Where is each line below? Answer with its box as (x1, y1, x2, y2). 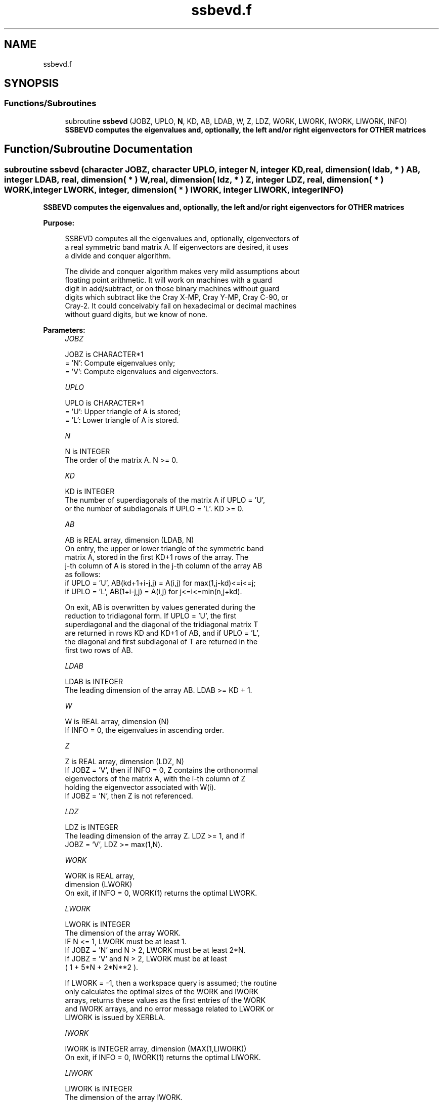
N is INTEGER (65, 447, 110, 456)
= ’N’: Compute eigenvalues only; (65, 359, 175, 368)
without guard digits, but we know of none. (65, 310, 208, 319)
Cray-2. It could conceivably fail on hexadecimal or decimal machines (65, 301, 297, 311)
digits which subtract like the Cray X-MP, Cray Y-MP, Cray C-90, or (65, 293, 288, 302)
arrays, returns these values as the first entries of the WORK (65, 996, 265, 1005)
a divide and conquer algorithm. (65, 251, 171, 260)
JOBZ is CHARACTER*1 (65, 350, 144, 359)
